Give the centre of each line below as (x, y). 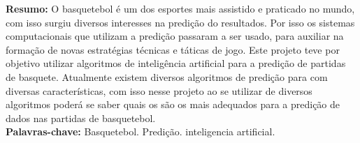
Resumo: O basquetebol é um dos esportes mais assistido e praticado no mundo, (180, 8)
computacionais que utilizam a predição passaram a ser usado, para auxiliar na (175, 36)
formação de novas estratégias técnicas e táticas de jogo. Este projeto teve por (173, 49)
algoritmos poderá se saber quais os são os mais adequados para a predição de (173, 104)
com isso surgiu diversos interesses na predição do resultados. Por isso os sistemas (180, 22)
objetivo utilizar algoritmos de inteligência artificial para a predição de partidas (176, 63)
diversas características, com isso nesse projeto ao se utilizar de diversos (159, 90)
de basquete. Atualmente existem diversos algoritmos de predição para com (167, 76)
